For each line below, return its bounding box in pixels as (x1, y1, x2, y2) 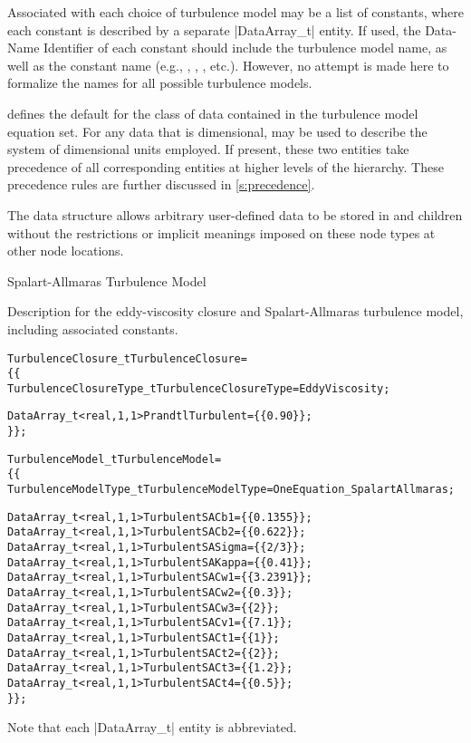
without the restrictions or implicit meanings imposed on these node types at (7, 223, 436, 242)
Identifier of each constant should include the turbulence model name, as (43, 38, 447, 57)
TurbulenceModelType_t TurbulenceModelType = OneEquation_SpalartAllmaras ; (7, 483, 456, 497)
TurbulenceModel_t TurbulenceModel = (7, 452, 222, 466)
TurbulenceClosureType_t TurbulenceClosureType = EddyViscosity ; (7, 381, 390, 395)
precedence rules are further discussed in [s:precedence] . (7, 175, 315, 194)
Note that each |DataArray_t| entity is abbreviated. (7, 718, 297, 737)
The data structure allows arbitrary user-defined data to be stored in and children (7, 205, 463, 224)
